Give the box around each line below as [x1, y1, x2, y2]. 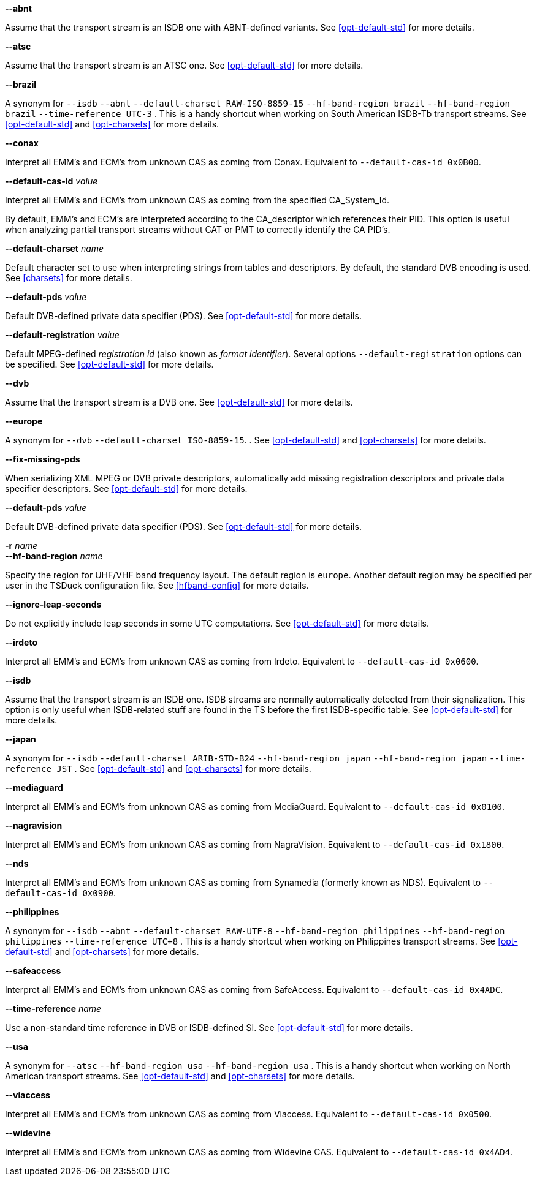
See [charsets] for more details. [5, 273, 132, 283]
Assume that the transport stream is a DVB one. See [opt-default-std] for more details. [5, 397, 353, 407]
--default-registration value [5, 330, 120, 340]
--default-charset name [5, 243, 104, 254]
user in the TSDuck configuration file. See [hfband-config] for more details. [5, 580, 309, 590]
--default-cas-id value [5, 176, 98, 186]
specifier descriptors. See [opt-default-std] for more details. [5, 483, 248, 494]
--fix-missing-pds [5, 454, 80, 464]
